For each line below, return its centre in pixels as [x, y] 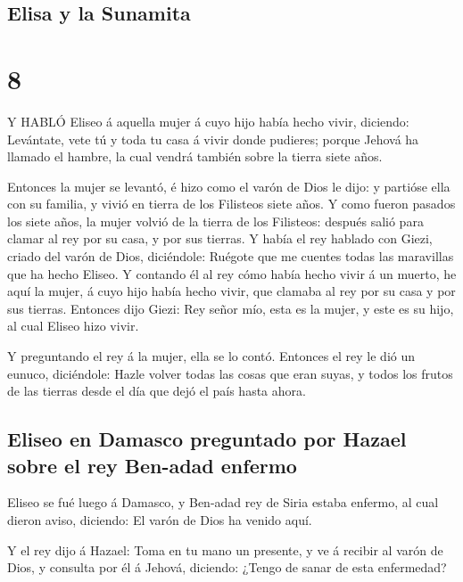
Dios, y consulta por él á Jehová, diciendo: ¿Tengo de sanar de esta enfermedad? [227, 567]
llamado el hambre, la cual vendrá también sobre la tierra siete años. [195, 156]
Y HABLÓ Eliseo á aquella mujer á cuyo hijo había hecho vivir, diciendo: [208, 121]
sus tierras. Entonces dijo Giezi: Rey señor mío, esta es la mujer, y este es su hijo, [231, 308]
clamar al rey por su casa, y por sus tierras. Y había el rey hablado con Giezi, [220, 238]
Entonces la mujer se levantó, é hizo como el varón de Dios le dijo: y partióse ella [229, 186]
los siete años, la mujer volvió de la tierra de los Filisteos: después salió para [215, 221]
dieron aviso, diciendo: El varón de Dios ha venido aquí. [160, 520]
